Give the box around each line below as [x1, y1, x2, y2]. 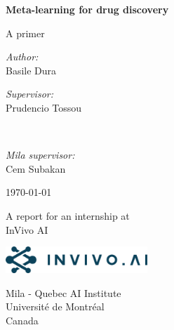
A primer [6, 25, 45, 40]
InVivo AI [6, 222, 48, 237]
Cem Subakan [6, 161, 66, 176]
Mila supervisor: [6, 147, 75, 162]
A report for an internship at [6, 208, 130, 223]
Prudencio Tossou [6, 100, 82, 114]
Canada [6, 312, 39, 327]
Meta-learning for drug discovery [6, 2, 169, 16]
